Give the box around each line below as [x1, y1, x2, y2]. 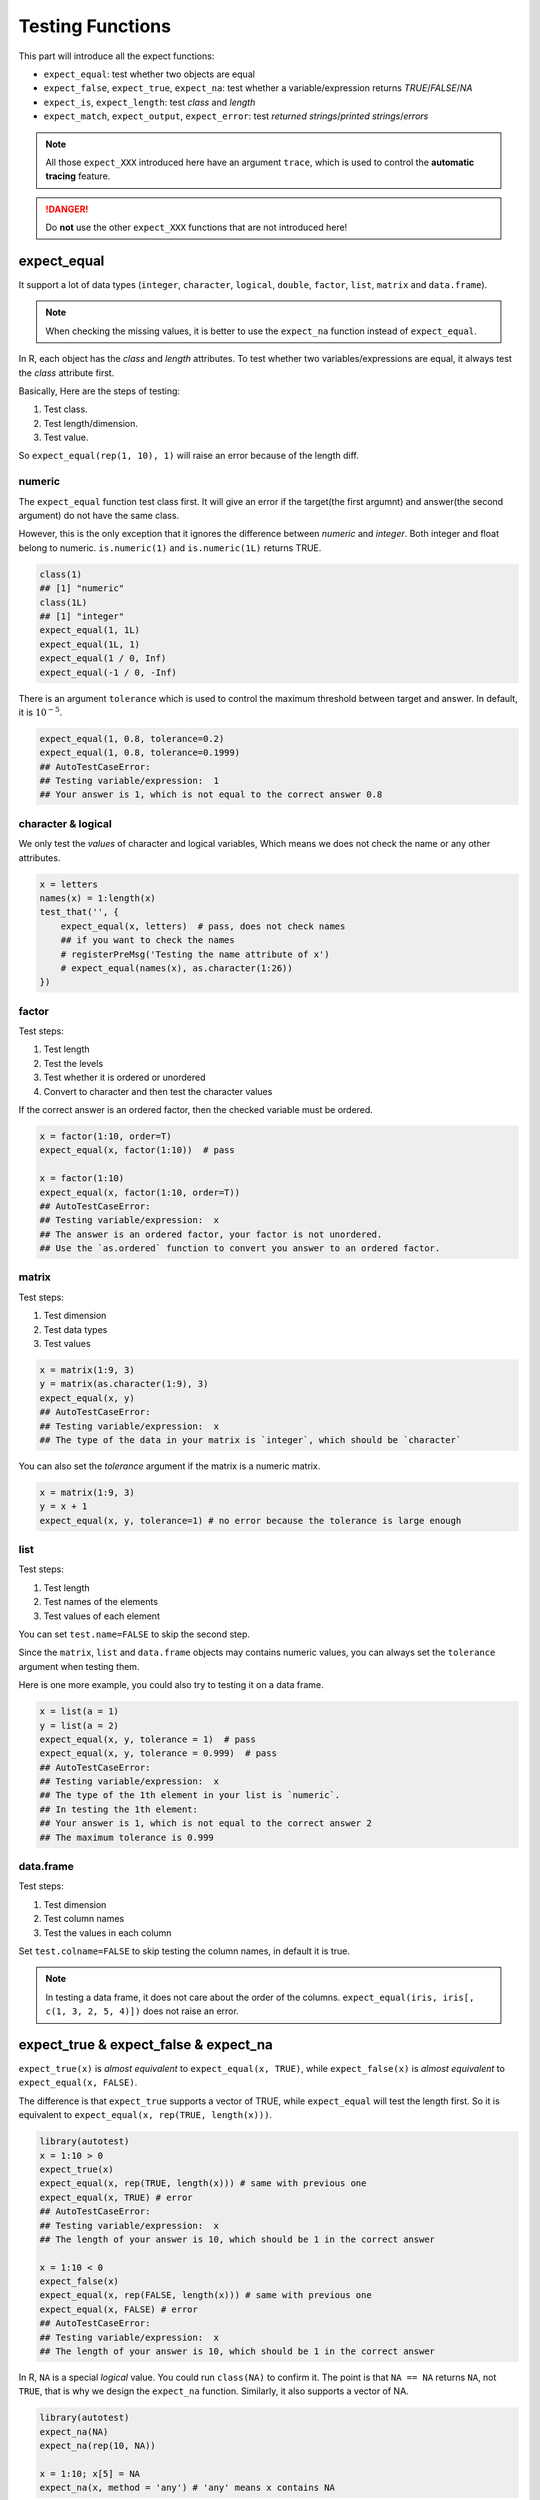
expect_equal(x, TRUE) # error [39, 2191, 194, 2203]
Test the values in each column [43, 1926, 172, 1939]
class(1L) [39, 596, 88, 608]
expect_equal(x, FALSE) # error [39, 2303, 199, 2315]
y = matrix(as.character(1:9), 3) [39, 1378, 209, 1390]
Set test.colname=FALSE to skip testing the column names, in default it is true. [18, 1945, 350, 1957]
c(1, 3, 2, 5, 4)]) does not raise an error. [45, 2005, 239, 2017]
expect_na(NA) [39, 2426, 109, 2437]
